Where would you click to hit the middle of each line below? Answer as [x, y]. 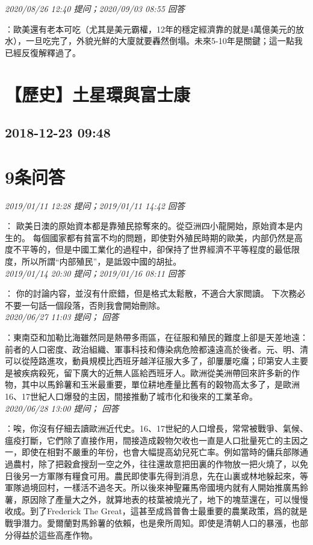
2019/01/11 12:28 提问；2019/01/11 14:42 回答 [95, 205]
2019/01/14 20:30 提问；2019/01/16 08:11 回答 [95, 273]
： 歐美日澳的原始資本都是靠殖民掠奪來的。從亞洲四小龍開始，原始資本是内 [154, 226]
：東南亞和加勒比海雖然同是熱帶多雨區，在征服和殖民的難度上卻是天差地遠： [156, 337]
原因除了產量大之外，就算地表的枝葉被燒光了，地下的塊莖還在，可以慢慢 [165, 499]
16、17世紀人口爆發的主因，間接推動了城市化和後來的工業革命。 [131, 396]
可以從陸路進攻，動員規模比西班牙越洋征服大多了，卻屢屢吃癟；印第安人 [148, 361]
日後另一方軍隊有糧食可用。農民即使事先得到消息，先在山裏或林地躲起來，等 [156, 475]
